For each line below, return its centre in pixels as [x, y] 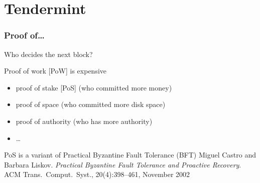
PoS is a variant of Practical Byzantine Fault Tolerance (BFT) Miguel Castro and [130, 155]
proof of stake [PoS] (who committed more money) [94, 87]
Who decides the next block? [48, 54]
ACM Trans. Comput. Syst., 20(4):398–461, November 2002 [97, 174]
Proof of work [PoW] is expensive [55, 71]
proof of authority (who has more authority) [84, 121]
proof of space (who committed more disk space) [91, 104]
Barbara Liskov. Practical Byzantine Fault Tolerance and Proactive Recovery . [123, 164]
